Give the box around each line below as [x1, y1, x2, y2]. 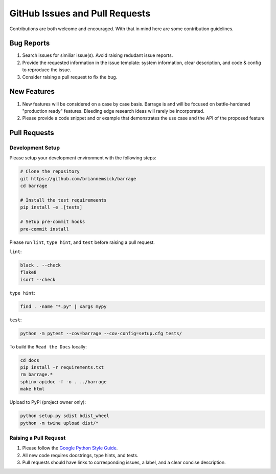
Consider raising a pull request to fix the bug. [22, 74, 118, 80]
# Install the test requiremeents [20, 197, 107, 203]
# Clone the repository [20, 169, 80, 174]
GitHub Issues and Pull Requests [9, 8, 151, 19]
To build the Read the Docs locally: [9, 343, 87, 349]
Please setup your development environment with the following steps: [9, 155, 156, 161]
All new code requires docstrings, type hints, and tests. [22, 452, 139, 458]
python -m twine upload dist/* [20, 420, 99, 426]
